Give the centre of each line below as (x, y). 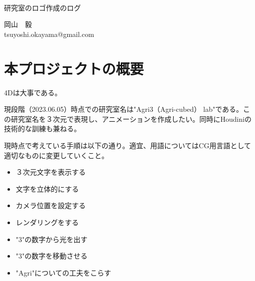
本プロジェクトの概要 (74, 68)
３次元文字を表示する (51, 172)
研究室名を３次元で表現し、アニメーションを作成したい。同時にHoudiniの (131, 119)
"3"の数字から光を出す (52, 239)
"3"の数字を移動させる (52, 256)
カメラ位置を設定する (51, 205)
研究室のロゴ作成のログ (42, 7)
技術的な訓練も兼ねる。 (42, 129)
